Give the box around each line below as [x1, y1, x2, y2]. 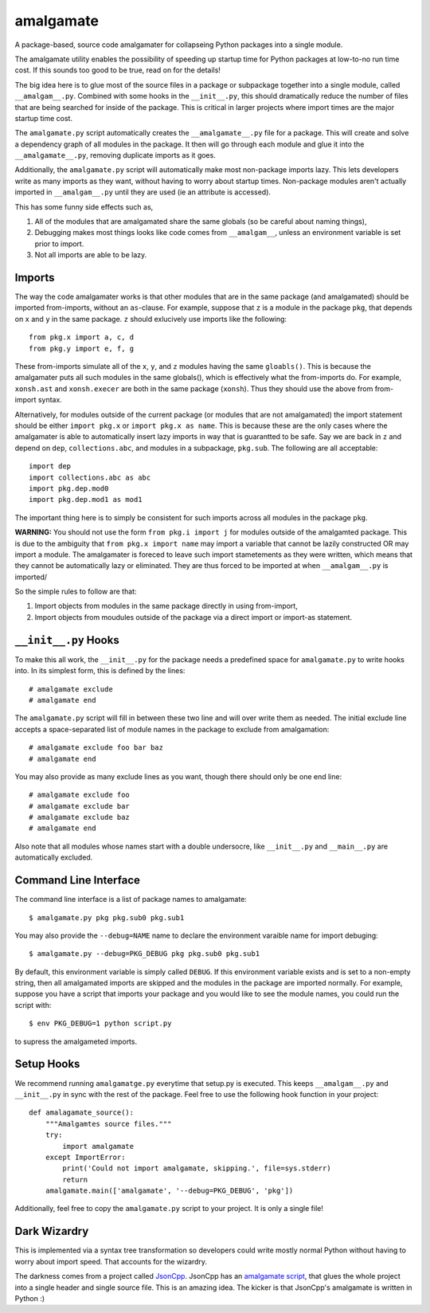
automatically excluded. [14, 852, 93, 862]
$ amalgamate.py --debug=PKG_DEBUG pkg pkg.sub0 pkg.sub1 [29, 949, 260, 958]
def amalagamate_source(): [29, 1108, 135, 1117]
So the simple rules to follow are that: [14, 586, 137, 597]
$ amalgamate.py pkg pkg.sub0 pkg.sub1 [29, 913, 185, 922]
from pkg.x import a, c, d [29, 333, 135, 342]
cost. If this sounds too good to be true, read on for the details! [14, 65, 221, 75]
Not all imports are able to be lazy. [34, 250, 147, 260]
